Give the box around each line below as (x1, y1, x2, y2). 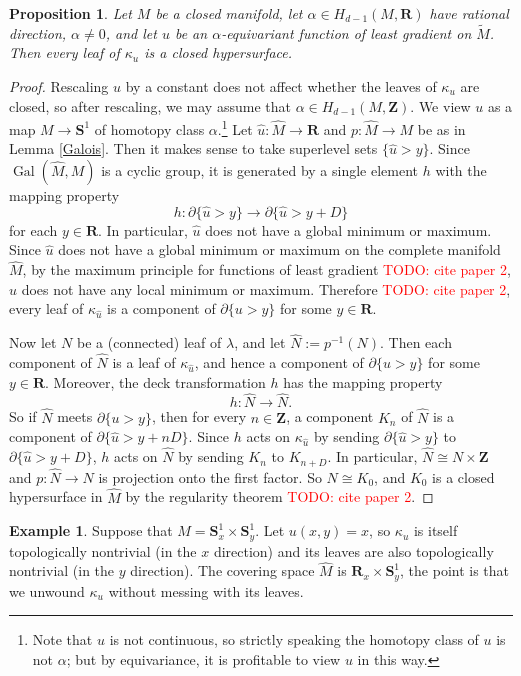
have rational (429, 3, 509, 23)
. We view (410, 95, 471, 116)
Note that (32, 629, 93, 650)
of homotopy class (94, 118, 205, 139)
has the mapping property (283, 371, 443, 392)
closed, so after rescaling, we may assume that (9, 95, 291, 116)
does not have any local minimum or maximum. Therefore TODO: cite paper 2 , (21, 278, 511, 299)
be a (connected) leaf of (77, 332, 222, 353)
